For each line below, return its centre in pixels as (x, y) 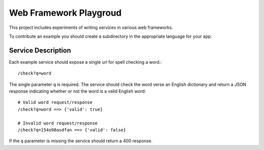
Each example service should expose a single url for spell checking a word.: (86, 62)
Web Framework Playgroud (65, 13)
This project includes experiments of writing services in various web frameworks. (91, 27)
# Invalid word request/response (58, 123)
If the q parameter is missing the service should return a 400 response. (81, 141)
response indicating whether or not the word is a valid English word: (77, 91)
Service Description (40, 50)
